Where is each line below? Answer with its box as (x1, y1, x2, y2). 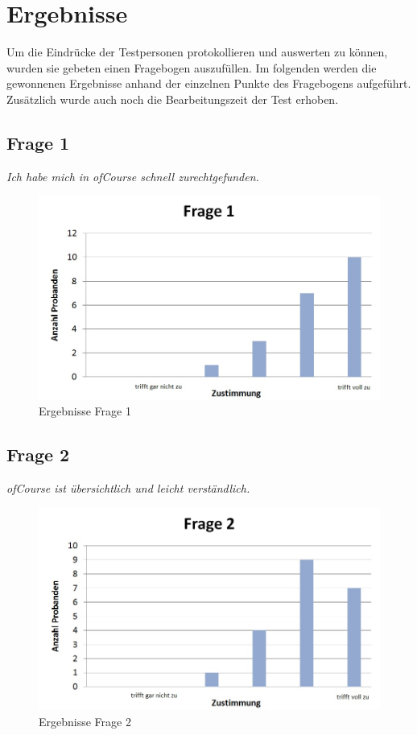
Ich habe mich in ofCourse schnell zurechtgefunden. (6, 167, 259, 184)
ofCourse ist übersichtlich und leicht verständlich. (6, 480, 250, 497)
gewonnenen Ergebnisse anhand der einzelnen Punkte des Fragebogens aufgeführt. (6, 75, 411, 92)
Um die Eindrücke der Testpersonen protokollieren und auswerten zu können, (6, 43, 388, 60)
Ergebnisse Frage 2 (39, 712, 131, 729)
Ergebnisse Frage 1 (39, 403, 131, 419)
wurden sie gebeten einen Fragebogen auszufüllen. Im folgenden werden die (6, 59, 377, 76)
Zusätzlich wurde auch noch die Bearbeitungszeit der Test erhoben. (6, 90, 339, 107)
